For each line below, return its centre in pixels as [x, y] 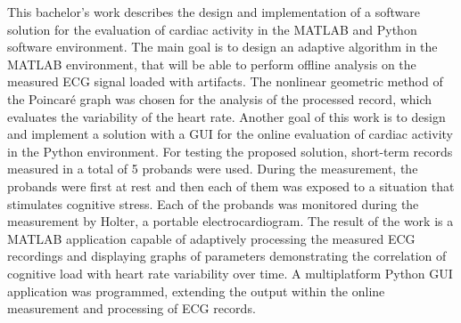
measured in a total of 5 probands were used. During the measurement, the [213, 169]
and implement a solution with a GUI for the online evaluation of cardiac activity [230, 134]
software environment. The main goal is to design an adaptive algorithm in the [222, 47]
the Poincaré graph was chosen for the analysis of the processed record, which [220, 98]
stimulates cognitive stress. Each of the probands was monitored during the [213, 203]
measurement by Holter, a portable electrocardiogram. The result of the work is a [230, 221]
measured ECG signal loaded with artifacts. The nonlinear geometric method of [225, 81]
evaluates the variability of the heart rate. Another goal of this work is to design [226, 116]
